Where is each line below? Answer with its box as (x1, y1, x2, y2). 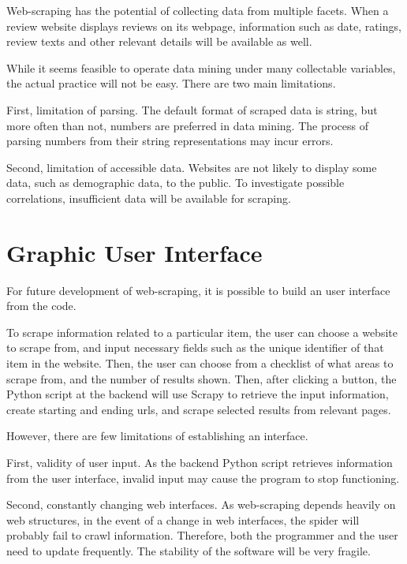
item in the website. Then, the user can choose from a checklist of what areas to (6, 355, 394, 372)
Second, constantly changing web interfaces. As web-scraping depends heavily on (6, 496, 396, 513)
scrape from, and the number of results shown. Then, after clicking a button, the (6, 370, 397, 387)
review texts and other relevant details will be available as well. (6, 33, 312, 50)
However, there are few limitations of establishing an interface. (6, 428, 308, 444)
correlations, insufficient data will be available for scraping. (6, 189, 291, 206)
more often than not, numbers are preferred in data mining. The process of (6, 117, 369, 133)
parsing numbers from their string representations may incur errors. (6, 133, 334, 149)
